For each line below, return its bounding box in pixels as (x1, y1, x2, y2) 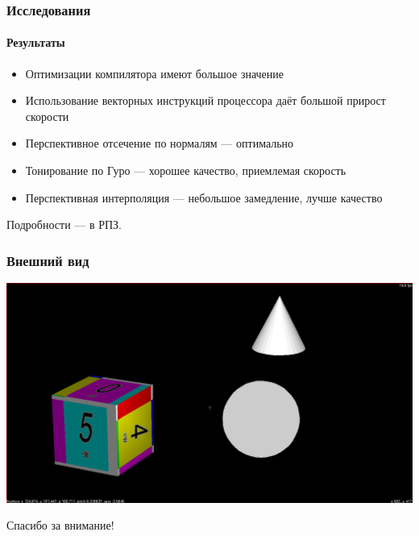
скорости (25, 107, 69, 124)
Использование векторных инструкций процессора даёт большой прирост (25, 92, 386, 109)
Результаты (6, 34, 65, 51)
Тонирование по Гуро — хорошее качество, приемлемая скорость (25, 162, 346, 179)
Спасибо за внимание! (6, 517, 114, 534)
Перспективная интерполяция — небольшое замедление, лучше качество (25, 189, 383, 206)
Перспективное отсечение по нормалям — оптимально (25, 135, 294, 152)
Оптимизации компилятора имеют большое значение (25, 64, 284, 81)
